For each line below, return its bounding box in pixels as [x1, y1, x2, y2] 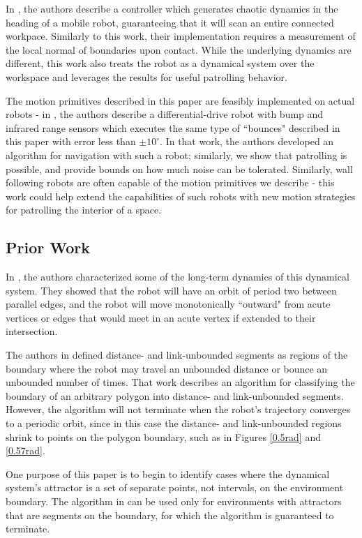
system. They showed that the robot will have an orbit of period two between [6, 283, 337, 297]
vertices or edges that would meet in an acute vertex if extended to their [6, 310, 316, 324]
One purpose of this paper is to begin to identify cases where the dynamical [6, 466, 330, 481]
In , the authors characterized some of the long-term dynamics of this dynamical [6, 269, 349, 284]
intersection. [6, 324, 58, 338]
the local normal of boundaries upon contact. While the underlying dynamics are [6, 42, 352, 57]
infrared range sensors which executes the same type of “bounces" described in [6, 120, 340, 135]
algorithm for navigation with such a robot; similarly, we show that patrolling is [6, 147, 347, 162]
